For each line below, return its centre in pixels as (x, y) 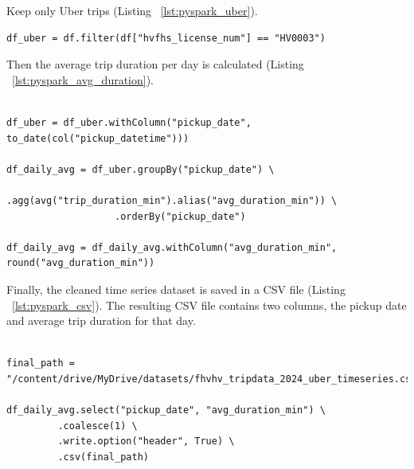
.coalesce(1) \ (98, 426)
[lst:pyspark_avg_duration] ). (83, 79)
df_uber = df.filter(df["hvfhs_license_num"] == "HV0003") (166, 38)
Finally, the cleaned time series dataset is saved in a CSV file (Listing (176, 289)
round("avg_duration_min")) (81, 263)
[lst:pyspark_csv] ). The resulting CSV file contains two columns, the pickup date (209, 305)
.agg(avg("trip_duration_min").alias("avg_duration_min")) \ (172, 200)
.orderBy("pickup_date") (180, 216)
